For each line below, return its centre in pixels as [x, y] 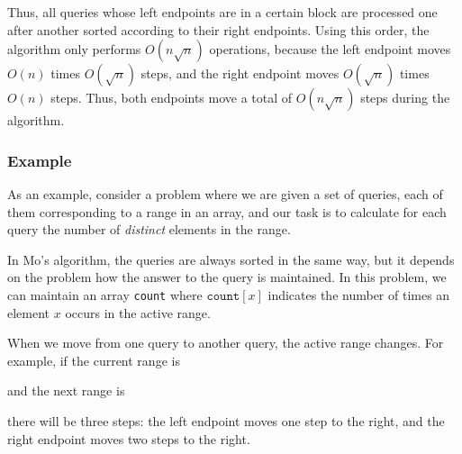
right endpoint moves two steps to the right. [129, 438]
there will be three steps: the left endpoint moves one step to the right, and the [226, 421]
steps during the [405, 98]
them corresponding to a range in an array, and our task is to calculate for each [227, 211]
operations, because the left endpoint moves [330, 49]
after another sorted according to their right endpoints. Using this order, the [218, 29]
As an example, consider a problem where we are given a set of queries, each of [225, 194]
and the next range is [66, 390]
